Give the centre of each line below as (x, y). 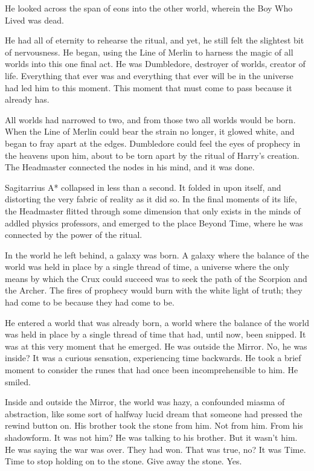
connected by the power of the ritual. (74, 235)
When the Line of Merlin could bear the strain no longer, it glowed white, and (150, 131)
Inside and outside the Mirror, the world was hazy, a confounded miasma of (145, 402)
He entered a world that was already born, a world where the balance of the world (157, 322)
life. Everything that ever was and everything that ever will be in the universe (149, 75)
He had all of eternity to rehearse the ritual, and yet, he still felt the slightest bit (155, 40)
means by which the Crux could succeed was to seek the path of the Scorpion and (156, 278)
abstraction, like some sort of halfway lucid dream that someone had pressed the (154, 413)
